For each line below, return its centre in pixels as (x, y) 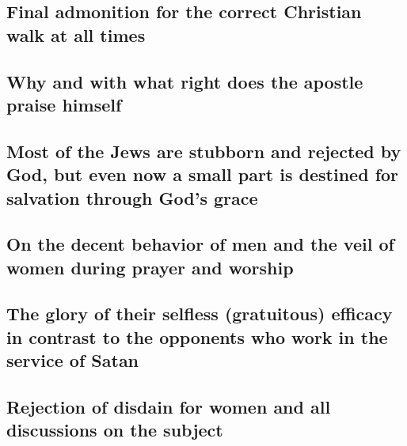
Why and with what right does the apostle (185, 81)
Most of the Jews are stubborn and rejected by (204, 151)
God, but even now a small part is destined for (203, 174)
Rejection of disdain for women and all (169, 407)
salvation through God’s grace (132, 197)
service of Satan (73, 360)
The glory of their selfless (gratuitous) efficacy (200, 314)
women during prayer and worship (150, 267)
